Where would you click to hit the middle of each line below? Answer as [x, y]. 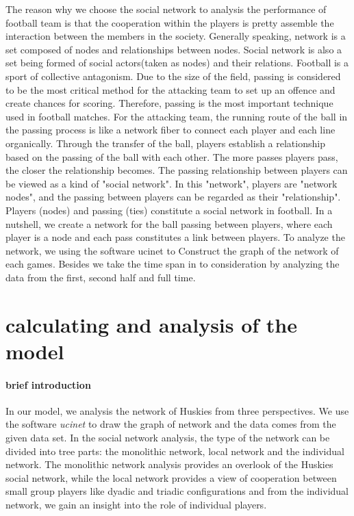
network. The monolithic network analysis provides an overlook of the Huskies [169, 464]
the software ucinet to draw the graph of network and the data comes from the [171, 424]
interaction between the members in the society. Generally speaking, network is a [176, 36]
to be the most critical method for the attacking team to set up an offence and [170, 89]
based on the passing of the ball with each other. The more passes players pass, [172, 156]
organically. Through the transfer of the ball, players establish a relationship [165, 143]
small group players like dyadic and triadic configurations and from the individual [177, 491]
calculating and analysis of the [152, 324]
